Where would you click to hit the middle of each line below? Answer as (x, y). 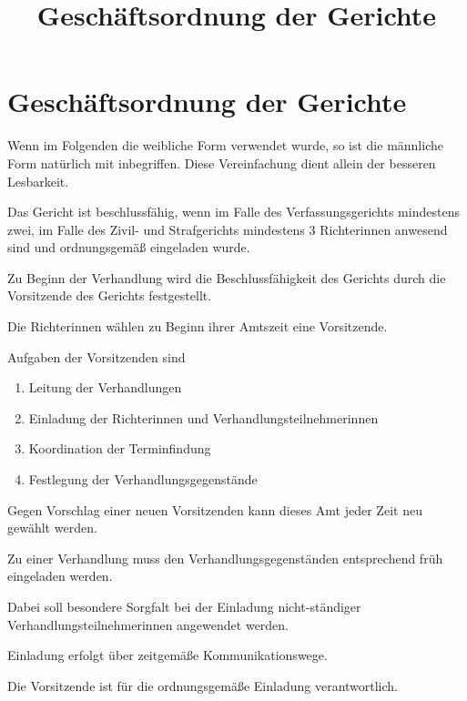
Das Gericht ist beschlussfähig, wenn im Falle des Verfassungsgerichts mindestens (233, 212)
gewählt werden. (52, 528)
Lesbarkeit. (38, 181)
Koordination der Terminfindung (120, 448)
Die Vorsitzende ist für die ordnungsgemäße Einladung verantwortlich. (203, 685)
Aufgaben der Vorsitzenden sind (96, 356)
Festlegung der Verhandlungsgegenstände (143, 479)
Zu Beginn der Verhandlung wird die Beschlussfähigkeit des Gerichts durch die (227, 277)
